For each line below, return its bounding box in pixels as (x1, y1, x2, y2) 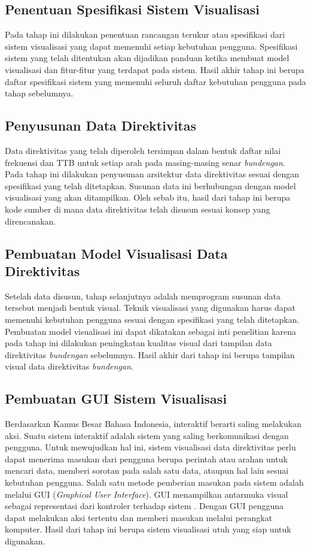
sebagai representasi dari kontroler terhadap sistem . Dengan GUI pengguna (5, 499, 284, 512)
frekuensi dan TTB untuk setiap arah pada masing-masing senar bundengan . (5, 156, 285, 168)
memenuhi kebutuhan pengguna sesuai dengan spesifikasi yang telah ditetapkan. (5, 313, 300, 325)
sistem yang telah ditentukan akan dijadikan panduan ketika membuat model (5, 52, 289, 64)
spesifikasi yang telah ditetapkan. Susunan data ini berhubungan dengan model (5, 179, 296, 192)
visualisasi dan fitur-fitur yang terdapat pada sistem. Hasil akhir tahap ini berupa (5, 63, 304, 75)
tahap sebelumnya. (5, 87, 74, 99)
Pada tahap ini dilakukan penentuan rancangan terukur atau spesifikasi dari (5, 28, 285, 41)
